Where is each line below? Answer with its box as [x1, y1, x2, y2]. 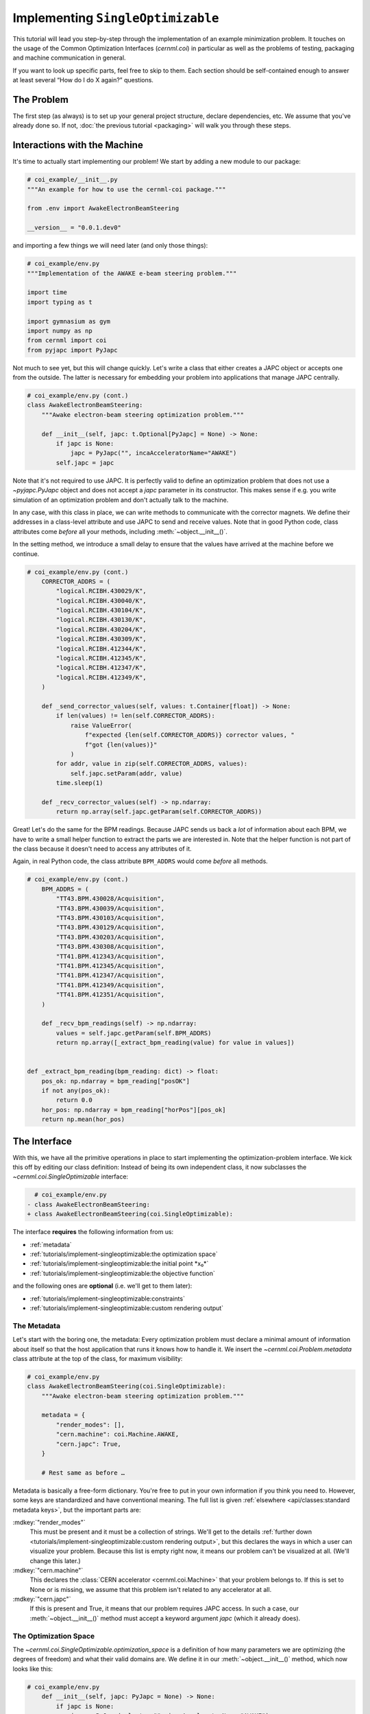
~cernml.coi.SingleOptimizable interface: [12, 1172, 129, 1181]
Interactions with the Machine [12, 139, 143, 151]
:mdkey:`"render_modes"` [12, 1518, 86, 1526]
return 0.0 [56, 1096, 92, 1104]
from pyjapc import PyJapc [27, 346, 118, 354]
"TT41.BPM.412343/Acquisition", [56, 952, 164, 960]
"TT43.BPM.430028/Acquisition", [56, 895, 164, 903]
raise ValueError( [70, 721, 133, 729]
